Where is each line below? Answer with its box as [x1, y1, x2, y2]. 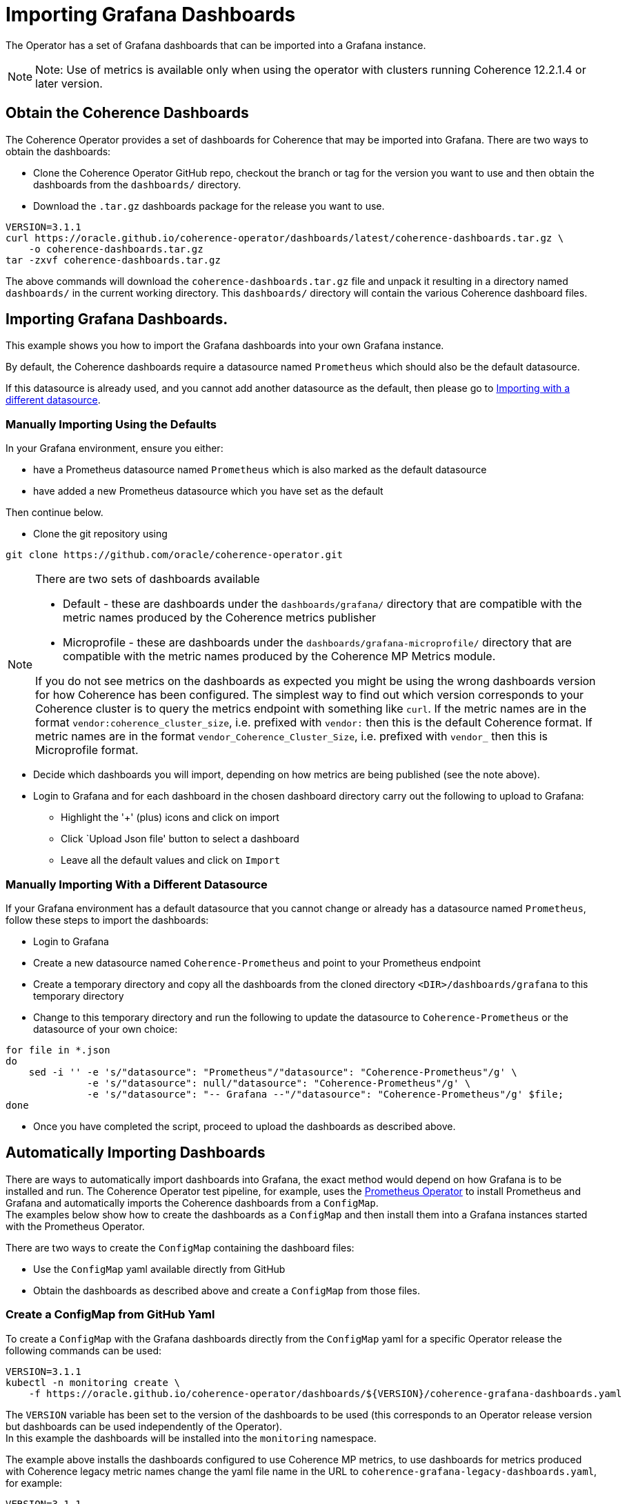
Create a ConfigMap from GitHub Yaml [6, 1307, 215, 1322]
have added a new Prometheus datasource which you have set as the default [33, 485, 384, 497]
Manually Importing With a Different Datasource [6, 877, 268, 891]
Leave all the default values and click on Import [61, 854, 281, 867]
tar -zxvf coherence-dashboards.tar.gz [6, 254, 221, 266]
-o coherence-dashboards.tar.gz [28, 243, 203, 255]
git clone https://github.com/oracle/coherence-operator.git [6, 549, 343, 561]
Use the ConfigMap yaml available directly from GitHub [33, 1263, 286, 1275]
